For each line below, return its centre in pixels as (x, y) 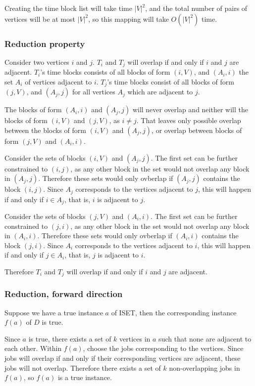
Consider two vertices (37, 62)
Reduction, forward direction (64, 294)
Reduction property (45, 43)
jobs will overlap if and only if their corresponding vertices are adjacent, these (123, 358)
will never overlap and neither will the (190, 109)
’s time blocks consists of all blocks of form (105, 72)
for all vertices (94, 92)
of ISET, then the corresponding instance (174, 312)
